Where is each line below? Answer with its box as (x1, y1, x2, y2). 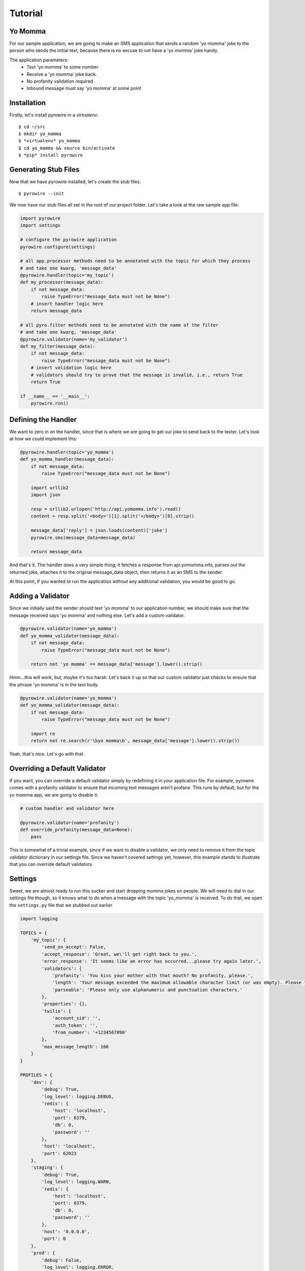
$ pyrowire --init (18, 191, 65, 196)
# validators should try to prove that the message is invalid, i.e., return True (30, 372, 243, 378)
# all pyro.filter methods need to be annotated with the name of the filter (20, 322, 219, 328)
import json (30, 492, 61, 498)
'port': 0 (41, 1236, 66, 1242)
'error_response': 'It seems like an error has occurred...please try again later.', (41, 958, 262, 964)
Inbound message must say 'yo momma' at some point (26, 85, 142, 92)
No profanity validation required (26, 78, 94, 84)
